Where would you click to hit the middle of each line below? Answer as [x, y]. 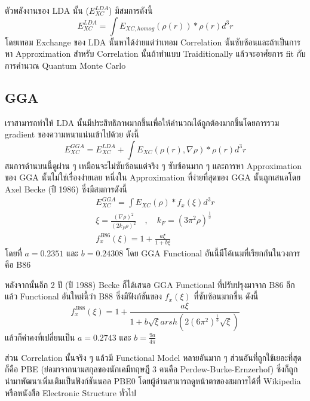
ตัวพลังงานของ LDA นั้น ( [47, 10]
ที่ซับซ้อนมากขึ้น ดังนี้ [226, 296]
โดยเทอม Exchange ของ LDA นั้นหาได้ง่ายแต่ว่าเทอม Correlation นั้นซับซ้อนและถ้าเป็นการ [153, 42]
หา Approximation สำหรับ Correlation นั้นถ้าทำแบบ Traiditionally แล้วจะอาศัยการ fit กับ [155, 53]
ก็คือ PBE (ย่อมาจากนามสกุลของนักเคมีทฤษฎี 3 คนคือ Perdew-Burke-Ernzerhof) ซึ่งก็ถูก [151, 369]
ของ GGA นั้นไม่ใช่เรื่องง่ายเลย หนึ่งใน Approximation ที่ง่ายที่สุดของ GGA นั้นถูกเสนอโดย [153, 177]
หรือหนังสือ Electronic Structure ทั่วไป [70, 392]
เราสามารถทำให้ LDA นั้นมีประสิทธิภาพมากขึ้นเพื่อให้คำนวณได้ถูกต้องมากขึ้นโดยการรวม [142, 122]
